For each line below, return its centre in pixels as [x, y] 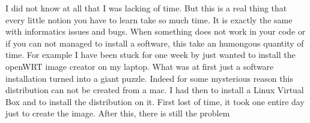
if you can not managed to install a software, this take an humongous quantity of [155, 43]
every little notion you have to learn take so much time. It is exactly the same [149, 19]
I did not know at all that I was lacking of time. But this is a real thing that [146, 8]
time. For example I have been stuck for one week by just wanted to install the [150, 55]
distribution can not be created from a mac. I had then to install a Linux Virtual [155, 90]
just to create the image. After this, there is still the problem [118, 113]
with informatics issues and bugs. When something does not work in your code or [156, 31]
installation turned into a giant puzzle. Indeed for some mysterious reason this [149, 78]
